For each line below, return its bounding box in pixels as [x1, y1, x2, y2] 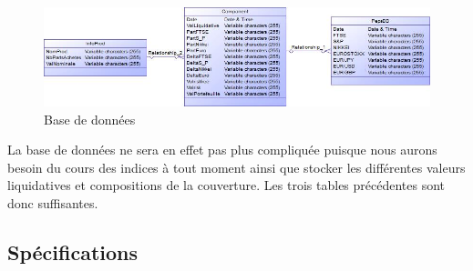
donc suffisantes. [7, 193, 98, 212]
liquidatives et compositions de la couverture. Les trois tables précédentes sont [7, 176, 446, 195]
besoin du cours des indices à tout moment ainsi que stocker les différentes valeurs [7, 157, 466, 176]
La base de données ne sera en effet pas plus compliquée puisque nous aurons [7, 140, 437, 159]
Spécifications [7, 237, 139, 266]
